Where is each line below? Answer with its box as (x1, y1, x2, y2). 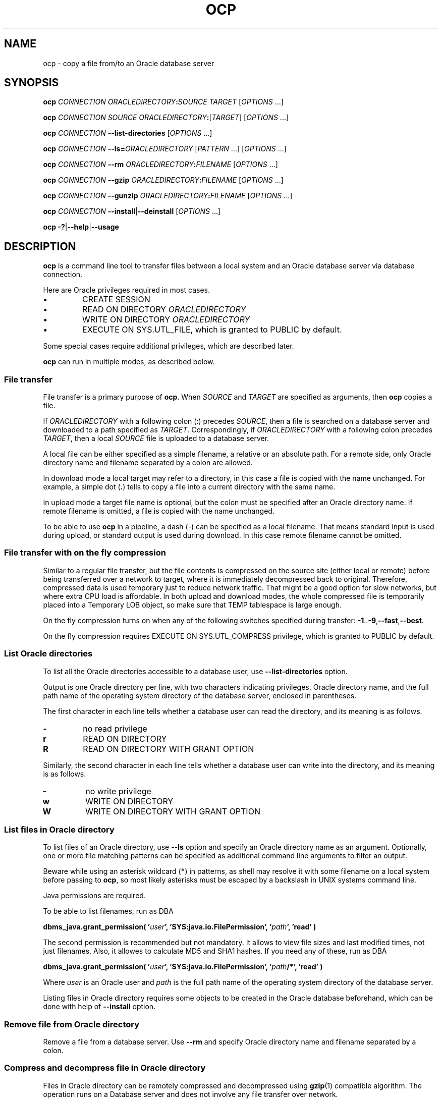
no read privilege (83, 723, 147, 734)
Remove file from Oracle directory (4, 1019, 140, 1029)
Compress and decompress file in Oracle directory (4, 1063, 206, 1073)
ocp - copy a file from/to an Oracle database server (43, 59, 214, 68)
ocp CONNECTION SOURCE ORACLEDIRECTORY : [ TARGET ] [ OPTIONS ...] (43, 113, 289, 122)
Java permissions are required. (43, 891, 146, 900)
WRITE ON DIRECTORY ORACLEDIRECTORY (82, 314, 250, 325)
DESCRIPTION (4, 240, 76, 253)
